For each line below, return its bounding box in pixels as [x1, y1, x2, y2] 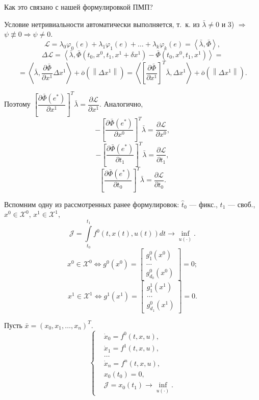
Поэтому [4, 98, 31, 109]
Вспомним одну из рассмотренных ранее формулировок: [4, 198, 179, 209]
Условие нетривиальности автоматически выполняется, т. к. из [4, 18, 200, 29]
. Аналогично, [99, 98, 143, 109]
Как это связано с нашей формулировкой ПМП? [4, 2, 153, 12]
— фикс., [189, 198, 218, 209]
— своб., [228, 198, 255, 209]
